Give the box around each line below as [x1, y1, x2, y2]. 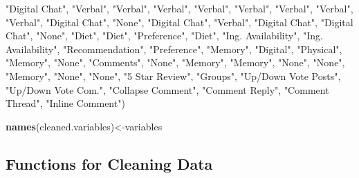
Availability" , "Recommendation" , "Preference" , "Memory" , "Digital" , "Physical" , [6, 41, 342, 56]
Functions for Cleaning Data [6, 152, 213, 174]
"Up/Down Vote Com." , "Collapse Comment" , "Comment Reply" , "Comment [6, 82, 329, 97]
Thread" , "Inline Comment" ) [6, 96, 125, 110]
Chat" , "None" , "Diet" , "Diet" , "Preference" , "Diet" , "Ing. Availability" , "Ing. [6, 28, 323, 43]
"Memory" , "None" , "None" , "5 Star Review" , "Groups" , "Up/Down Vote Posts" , [6, 68, 341, 83]
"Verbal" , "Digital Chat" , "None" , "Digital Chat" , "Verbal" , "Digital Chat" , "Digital [6, 14, 353, 29]
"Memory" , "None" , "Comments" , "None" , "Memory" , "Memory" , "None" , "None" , [6, 55, 345, 70]
